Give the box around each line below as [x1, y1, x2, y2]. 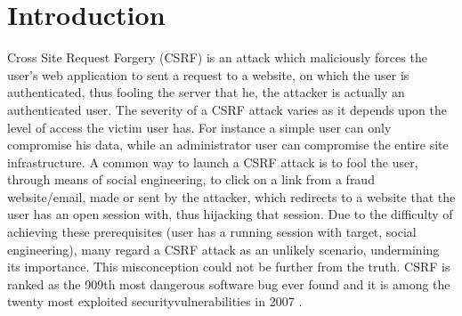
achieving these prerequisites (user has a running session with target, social [7, 223, 417, 241]
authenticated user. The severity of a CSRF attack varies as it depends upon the [7, 100, 447, 118]
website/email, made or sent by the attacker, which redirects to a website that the [7, 187, 456, 206]
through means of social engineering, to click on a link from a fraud [7, 170, 375, 189]
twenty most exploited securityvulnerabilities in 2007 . [7, 292, 303, 311]
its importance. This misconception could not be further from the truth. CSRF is [7, 257, 450, 276]
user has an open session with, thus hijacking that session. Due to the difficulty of [7, 205, 453, 223]
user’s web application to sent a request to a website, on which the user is [7, 65, 409, 84]
